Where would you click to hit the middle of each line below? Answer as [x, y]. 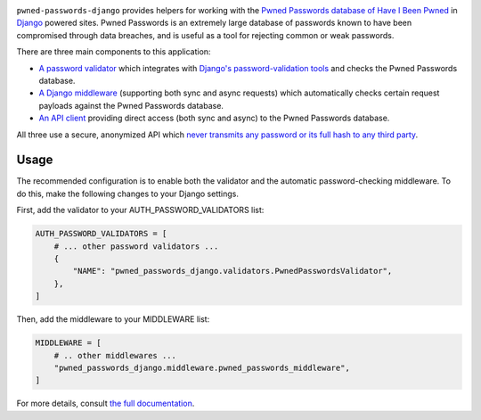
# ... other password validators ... [136, 246]
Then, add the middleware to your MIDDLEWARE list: [113, 319]
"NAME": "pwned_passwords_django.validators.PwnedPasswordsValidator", [232, 271]
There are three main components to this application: [114, 52]
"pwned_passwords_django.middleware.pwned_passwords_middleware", [202, 367]
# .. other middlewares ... [115, 355]
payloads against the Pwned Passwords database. [131, 105]
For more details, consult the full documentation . [106, 404]
